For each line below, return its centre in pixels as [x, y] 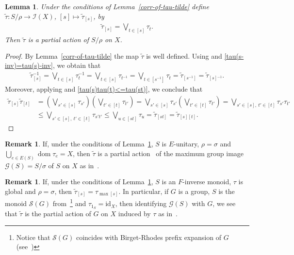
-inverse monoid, [207, 182]
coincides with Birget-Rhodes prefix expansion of [148, 237]
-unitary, [186, 144]
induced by [134, 213]
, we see [224, 203]
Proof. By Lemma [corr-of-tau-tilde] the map [72, 56]
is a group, [194, 191]
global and [20, 191]
